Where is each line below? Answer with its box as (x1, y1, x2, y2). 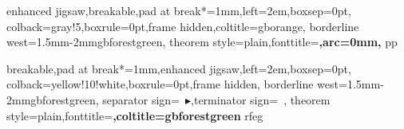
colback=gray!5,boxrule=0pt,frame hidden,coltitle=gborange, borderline (6, 18, 359, 34)
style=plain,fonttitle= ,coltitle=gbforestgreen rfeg (6, 107, 263, 123)
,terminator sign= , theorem (191, 91, 331, 107)
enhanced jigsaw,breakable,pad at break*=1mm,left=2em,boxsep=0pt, (6, 2, 351, 18)
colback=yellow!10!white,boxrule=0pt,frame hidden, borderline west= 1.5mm (6, 76, 381, 92)
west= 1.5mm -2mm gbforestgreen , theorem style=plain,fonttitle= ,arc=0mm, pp (6, 33, 398, 50)
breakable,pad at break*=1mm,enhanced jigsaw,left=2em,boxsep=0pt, (6, 60, 351, 76)
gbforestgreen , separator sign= (30, 91, 180, 107)
